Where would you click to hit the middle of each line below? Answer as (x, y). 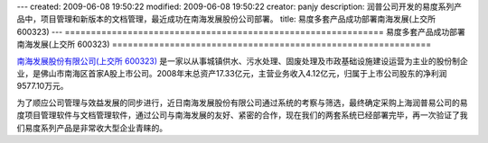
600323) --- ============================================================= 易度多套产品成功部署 (241, 31)
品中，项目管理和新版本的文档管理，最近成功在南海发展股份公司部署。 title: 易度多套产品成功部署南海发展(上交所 (226, 19)
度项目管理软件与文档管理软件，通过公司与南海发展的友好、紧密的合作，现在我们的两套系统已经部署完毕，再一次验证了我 (242, 115)
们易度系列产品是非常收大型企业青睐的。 (92, 128)
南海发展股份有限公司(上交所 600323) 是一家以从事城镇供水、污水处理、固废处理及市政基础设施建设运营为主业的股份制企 (243, 61)
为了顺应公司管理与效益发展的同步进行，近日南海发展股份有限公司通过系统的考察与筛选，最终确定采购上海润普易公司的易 (242, 103)
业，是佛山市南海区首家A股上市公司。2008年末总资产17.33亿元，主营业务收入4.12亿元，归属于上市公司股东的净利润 (232, 73)
